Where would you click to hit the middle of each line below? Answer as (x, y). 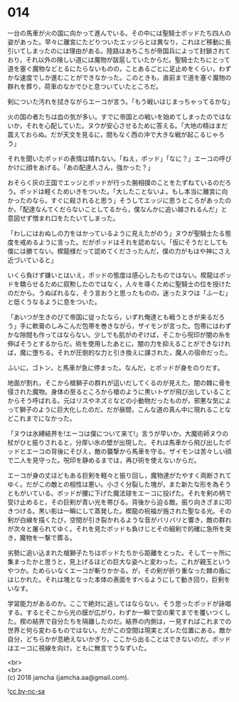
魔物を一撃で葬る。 (48, 538)
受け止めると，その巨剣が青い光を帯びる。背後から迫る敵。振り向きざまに (116, 502)
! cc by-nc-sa (26, 691)
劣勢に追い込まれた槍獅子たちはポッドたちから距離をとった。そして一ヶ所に (119, 552)
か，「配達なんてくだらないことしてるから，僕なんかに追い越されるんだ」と (117, 209)
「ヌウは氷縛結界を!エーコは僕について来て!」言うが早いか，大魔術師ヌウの (118, 433)
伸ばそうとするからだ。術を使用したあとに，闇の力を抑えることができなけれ (119, 343)
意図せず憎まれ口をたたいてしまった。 (63, 218)
